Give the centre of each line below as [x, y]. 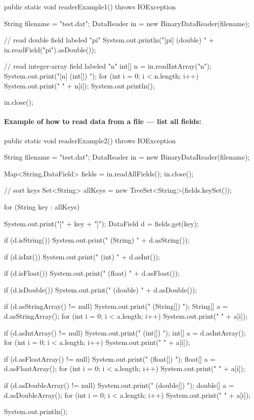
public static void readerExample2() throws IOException [90, 140]
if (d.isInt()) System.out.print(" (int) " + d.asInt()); [82, 256]
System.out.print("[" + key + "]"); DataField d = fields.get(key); [102, 223]
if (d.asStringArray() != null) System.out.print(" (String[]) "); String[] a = [116, 306]
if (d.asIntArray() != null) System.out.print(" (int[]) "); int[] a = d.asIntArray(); [125, 332]
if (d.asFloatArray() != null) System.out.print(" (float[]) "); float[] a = [110, 358]
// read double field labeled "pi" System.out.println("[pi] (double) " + [109, 40]
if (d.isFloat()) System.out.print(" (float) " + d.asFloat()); [92, 273]
